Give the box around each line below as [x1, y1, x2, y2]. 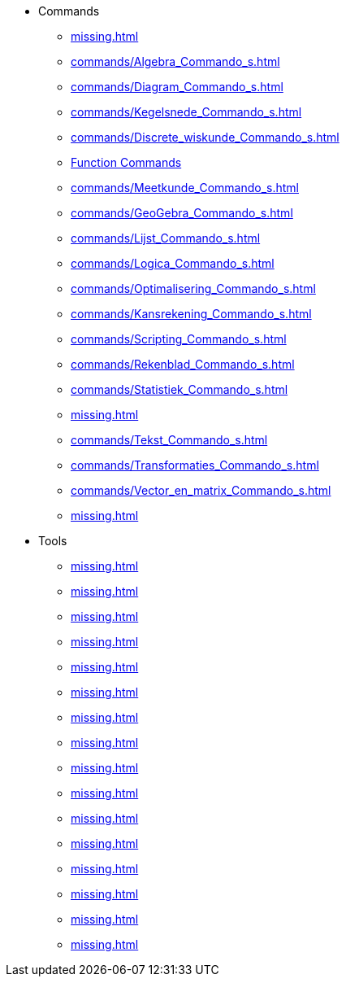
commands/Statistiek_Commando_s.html [71, 382, 288, 396]
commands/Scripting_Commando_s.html [71, 332, 287, 346]
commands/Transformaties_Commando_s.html [71, 458, 319, 472]
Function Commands [71, 155, 182, 169]
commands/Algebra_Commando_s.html [71, 55, 280, 68]
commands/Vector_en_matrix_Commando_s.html [71, 483, 331, 497]
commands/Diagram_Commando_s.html [71, 80, 283, 94]
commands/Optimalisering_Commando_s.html [71, 282, 316, 295]
